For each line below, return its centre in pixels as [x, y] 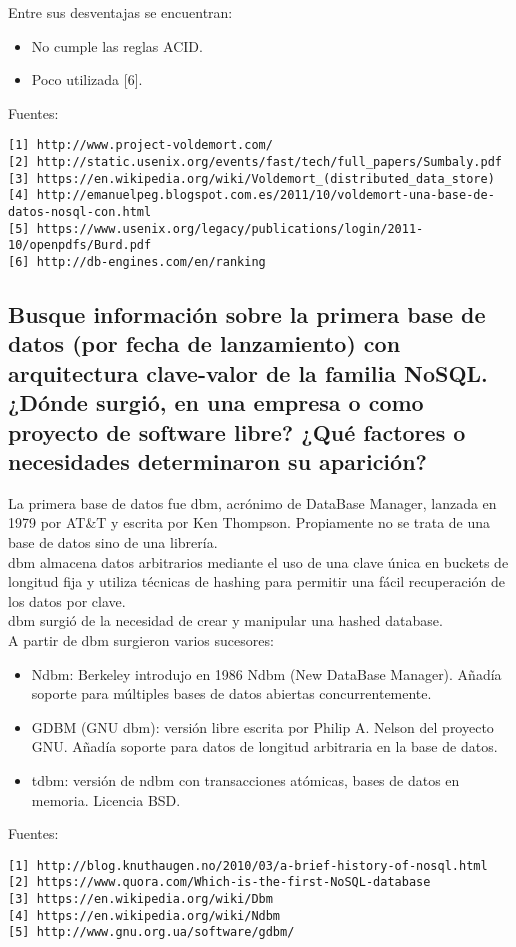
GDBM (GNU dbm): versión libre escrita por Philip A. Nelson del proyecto [262, 726]
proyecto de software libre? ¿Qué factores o [237, 431]
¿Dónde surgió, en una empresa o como [216, 402]
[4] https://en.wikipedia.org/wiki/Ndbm [144, 915]
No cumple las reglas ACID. [117, 45]
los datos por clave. [67, 600]
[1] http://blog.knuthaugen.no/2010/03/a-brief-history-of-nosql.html [248, 865]
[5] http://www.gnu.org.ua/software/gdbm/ [151, 932]
